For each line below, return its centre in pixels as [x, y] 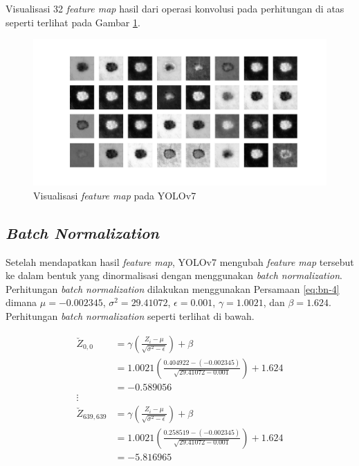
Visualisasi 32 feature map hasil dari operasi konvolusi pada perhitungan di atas [175, 8]
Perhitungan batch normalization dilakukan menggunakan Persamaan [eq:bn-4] [173, 288]
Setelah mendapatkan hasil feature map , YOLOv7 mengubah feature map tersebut [180, 261]
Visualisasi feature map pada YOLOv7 [115, 195]
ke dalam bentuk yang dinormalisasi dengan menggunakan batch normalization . [174, 275]
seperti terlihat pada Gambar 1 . [73, 22]
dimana [21, 302]
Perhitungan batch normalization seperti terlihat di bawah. [130, 315]
